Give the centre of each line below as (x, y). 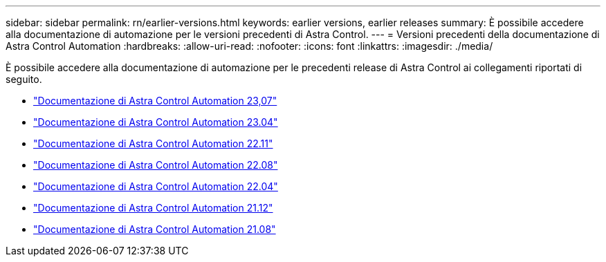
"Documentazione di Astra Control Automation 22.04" (156, 186)
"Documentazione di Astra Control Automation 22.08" (156, 165)
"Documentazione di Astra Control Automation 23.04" (156, 122)
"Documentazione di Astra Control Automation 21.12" (153, 208)
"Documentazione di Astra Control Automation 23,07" (155, 101)
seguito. (24, 79)
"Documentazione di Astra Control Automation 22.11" (153, 143)
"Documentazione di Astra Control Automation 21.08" (155, 229)
